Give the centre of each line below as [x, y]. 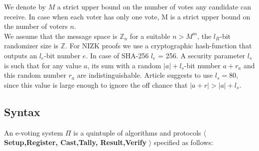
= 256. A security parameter [202, 55]
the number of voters [36, 26]
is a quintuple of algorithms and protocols [137, 132]
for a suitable [150, 36]
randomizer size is [31, 46]
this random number [35, 75]
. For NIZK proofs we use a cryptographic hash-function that [159, 46]
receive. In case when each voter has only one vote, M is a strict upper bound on [127, 16]
